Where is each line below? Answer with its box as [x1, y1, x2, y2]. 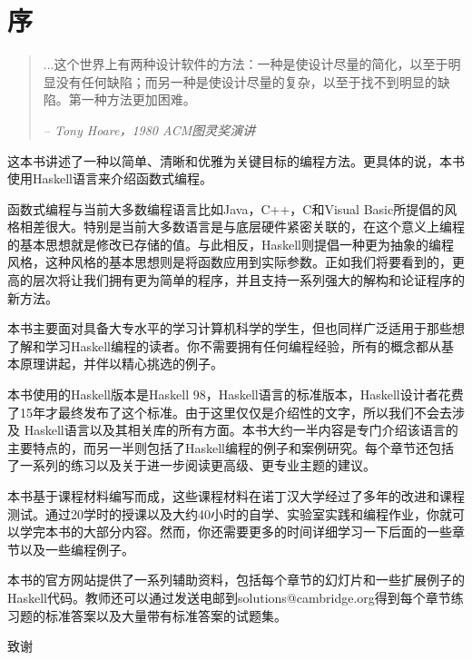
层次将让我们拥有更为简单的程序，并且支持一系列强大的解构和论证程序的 [32, 271, 465, 290]
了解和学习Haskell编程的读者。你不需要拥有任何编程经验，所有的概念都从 [7, 336, 442, 355]
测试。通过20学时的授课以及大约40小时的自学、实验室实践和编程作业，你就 [7, 504, 452, 523]
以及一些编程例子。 [19, 539, 134, 558]
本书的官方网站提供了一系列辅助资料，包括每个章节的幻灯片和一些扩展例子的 [7, 570, 465, 589]
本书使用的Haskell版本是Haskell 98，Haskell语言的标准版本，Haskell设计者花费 [7, 385, 464, 404]
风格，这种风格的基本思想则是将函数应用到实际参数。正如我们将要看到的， [7, 252, 452, 271]
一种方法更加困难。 [81, 90, 196, 109]
